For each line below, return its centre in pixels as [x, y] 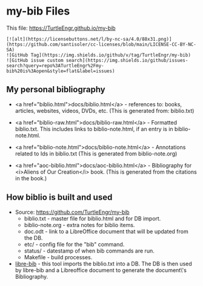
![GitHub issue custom [35, 60]
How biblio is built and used [59, 198]
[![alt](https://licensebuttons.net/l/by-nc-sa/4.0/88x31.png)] [89, 39]
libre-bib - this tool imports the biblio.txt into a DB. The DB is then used [103, 264]
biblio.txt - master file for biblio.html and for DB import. [92, 218]
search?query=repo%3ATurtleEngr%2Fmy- [55, 66]
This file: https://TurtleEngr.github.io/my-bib [61, 28]
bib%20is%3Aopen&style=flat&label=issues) [61, 71]
